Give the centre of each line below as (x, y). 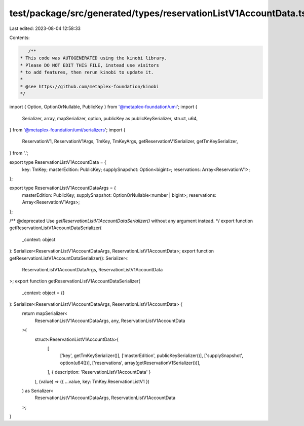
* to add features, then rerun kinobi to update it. (87, 73)
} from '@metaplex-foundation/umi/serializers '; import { (68, 130)
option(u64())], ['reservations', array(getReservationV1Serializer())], (130, 363)
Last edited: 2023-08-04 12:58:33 (45, 28)
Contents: (20, 38)
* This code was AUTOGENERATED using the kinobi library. (93, 58)
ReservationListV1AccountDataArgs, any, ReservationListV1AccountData (110, 321)
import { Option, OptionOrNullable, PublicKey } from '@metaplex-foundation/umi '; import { (103, 107)
